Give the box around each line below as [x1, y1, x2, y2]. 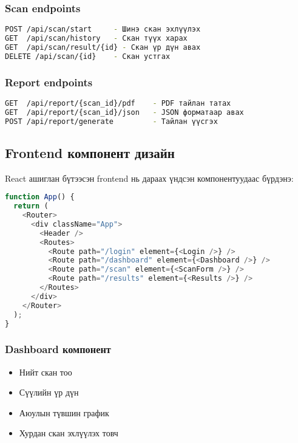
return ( [13, 202, 49, 211]
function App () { [5, 193, 75, 202]
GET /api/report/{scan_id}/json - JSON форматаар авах [5, 108, 244, 117]
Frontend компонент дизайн [5, 143, 175, 162]
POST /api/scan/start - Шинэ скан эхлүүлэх [5, 25, 201, 34]
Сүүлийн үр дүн [19, 386, 79, 399]
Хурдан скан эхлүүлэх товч [19, 427, 118, 439]
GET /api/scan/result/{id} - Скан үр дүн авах [5, 43, 201, 52]
